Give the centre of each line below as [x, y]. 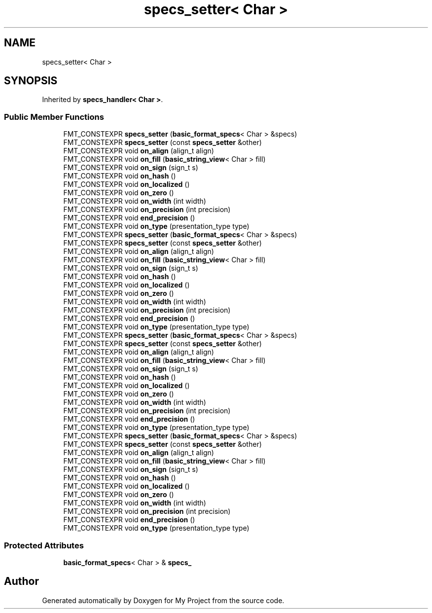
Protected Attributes [44, 545]
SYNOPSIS [31, 81]
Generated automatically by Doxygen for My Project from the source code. [163, 600]
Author [21, 581]
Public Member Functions [54, 117]
